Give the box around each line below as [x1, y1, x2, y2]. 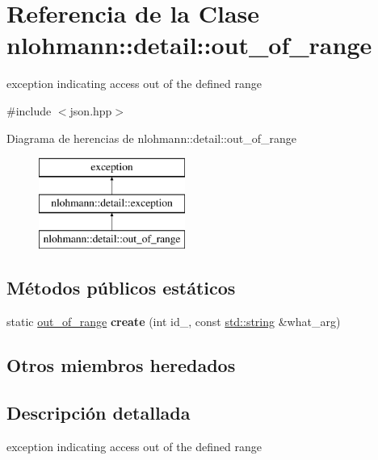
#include [6, 102, 52, 119]
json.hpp [69, 102, 112, 119]
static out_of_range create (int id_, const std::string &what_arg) [6, 313, 341, 330]
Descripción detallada [6, 400, 191, 425]
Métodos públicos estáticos [6, 275, 236, 300]
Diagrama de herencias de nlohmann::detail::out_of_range [6, 129, 296, 146]
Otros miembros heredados [6, 353, 236, 378]
